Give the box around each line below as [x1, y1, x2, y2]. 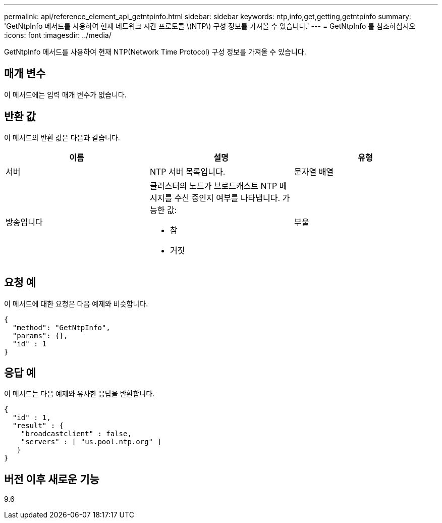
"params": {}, [12, 331, 68, 340]
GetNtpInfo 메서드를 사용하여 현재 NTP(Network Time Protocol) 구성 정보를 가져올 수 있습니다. [4, 47, 306, 56]
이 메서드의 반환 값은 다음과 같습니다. [4, 133, 120, 142]
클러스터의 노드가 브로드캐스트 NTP [149, 180, 278, 191]
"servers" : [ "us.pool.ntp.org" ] [21, 438, 161, 446]
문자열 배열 [294, 166, 334, 177]
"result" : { [12, 422, 64, 430]
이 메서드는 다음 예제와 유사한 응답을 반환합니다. [4, 389, 155, 398]
